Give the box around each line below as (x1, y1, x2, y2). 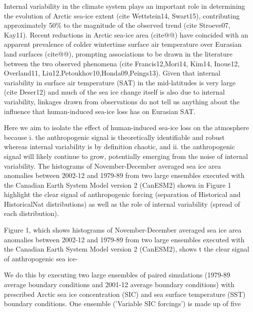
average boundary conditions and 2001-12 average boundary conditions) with (4, 279, 234, 290)
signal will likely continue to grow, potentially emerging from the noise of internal (4, 151, 248, 161)
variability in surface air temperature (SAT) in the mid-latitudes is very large (4, 77, 236, 87)
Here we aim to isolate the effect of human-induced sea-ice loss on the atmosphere (4, 122, 249, 133)
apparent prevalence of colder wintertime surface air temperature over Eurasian (4, 39, 242, 49)
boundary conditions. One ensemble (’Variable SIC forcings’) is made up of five (4, 298, 241, 309)
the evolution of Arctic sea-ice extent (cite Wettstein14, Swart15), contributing (4, 10, 240, 20)
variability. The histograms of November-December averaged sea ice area (4, 160, 221, 171)
